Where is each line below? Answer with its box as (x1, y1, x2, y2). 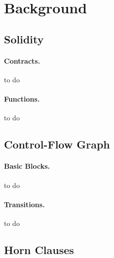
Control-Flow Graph (4, 137, 110, 152)
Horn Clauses (4, 242, 74, 257)
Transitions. (4, 199, 45, 209)
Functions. (4, 94, 40, 104)
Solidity (4, 31, 44, 46)
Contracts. (4, 55, 40, 66)
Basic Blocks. (4, 161, 50, 171)
